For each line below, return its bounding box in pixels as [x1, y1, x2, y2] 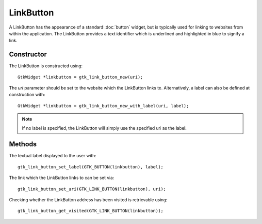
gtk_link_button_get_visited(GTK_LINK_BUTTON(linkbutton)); [17, 208, 164, 214]
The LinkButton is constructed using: [9, 63, 82, 69]
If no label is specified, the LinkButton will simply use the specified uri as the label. [22, 125, 187, 131]
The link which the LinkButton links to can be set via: [9, 175, 114, 181]
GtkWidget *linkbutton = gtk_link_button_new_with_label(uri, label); [17, 103, 189, 108]
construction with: [9, 92, 46, 98]
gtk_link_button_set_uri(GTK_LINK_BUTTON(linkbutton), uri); [17, 186, 166, 192]
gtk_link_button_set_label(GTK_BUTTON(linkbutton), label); [17, 164, 164, 169]
